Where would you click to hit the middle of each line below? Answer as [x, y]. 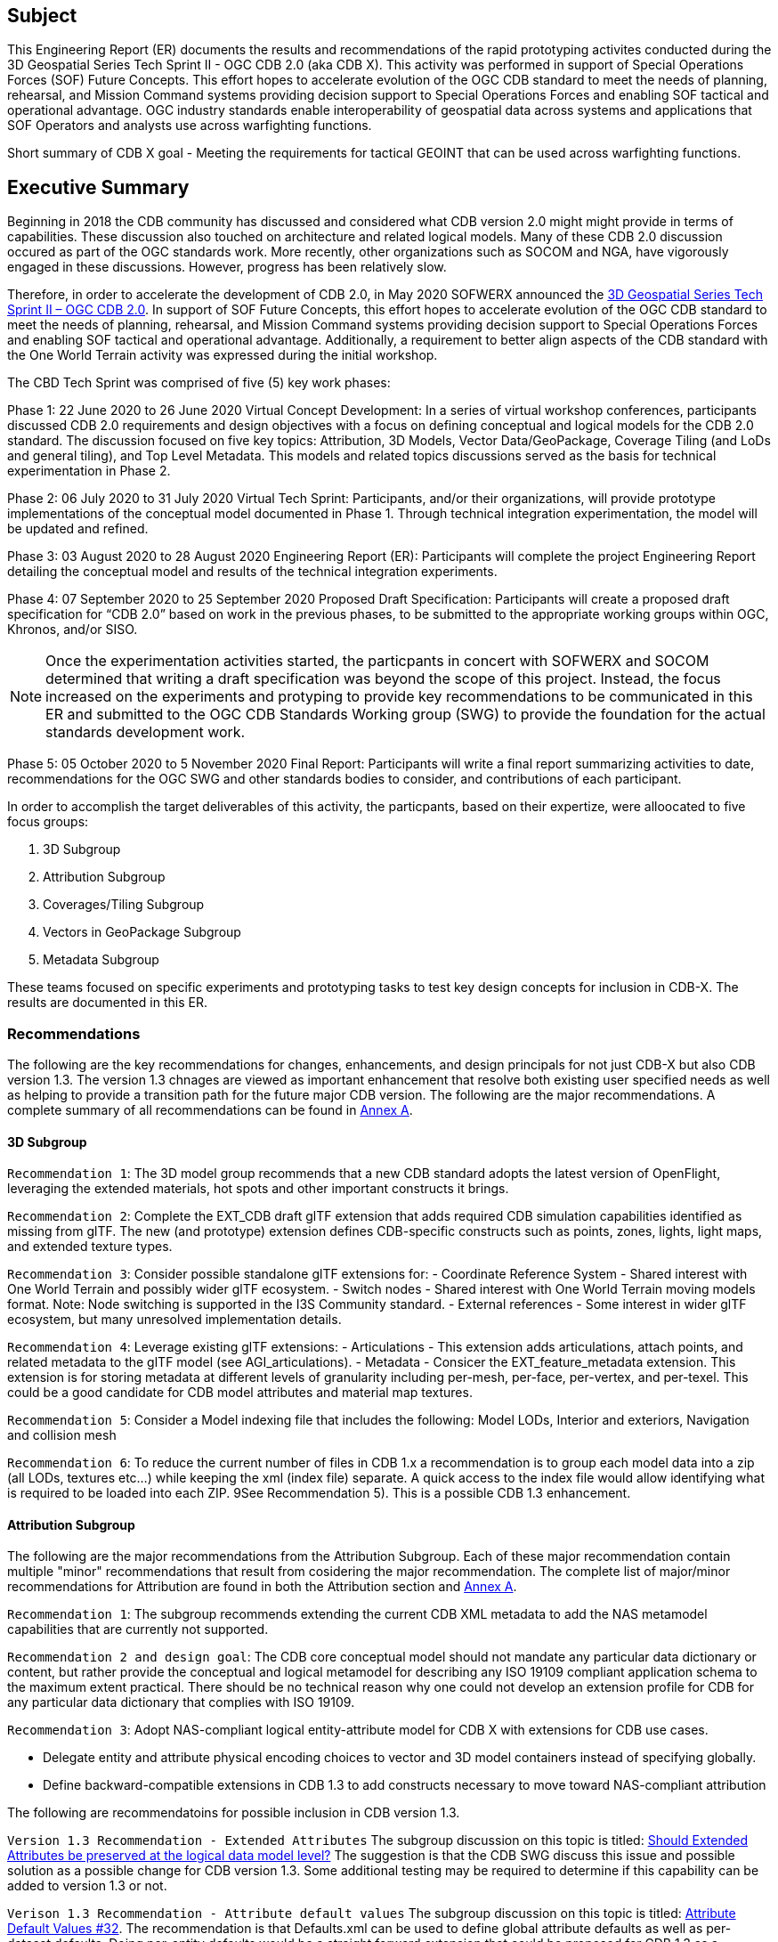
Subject [42, 16]
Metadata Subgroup [101, 960]
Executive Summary [98, 187]
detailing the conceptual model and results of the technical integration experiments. [252, 572]
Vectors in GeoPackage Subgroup [142, 932]
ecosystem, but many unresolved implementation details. [174, 1320]
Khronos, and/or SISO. [73, 630]
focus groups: [48, 822]
